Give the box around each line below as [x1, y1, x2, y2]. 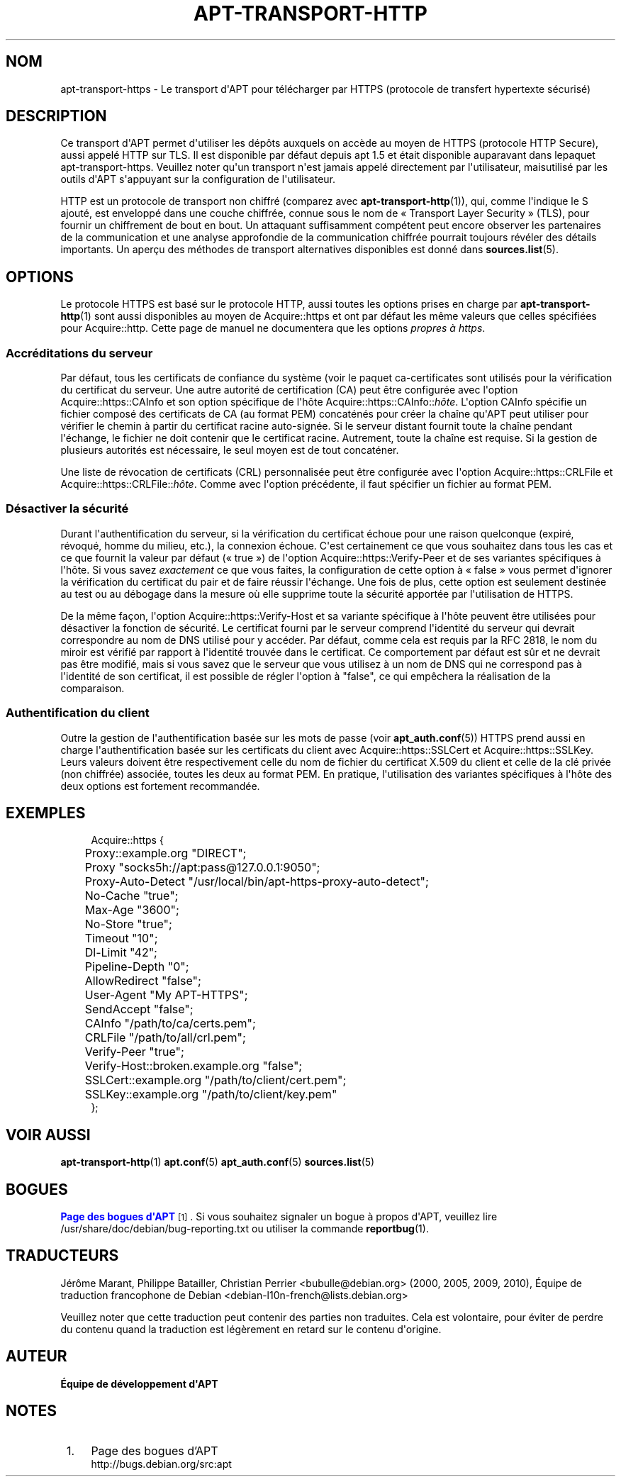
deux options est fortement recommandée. [60, 779, 260, 792]
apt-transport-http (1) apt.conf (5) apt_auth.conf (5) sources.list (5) [60, 1156, 375, 1169]
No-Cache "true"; [84, 888, 179, 903]
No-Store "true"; [84, 917, 172, 932]
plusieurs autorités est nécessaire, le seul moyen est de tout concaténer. [60, 444, 399, 457]
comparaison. [60, 681, 125, 694]
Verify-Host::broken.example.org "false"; [84, 1059, 303, 1074]
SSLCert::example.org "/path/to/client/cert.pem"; [84, 1073, 347, 1088]
